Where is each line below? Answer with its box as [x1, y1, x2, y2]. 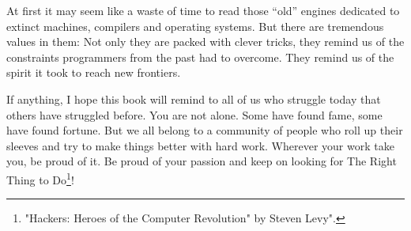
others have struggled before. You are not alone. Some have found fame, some [6, 106, 383, 123]
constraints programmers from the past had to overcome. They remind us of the [6, 48, 394, 65]
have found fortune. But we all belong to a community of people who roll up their [6, 122, 403, 138]
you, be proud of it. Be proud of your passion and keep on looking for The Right [6, 153, 397, 169]
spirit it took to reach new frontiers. [6, 64, 181, 81]
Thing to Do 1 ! [6, 169, 74, 187]
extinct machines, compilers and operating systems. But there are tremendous [6, 17, 384, 34]
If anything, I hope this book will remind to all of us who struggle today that [6, 90, 381, 107]
